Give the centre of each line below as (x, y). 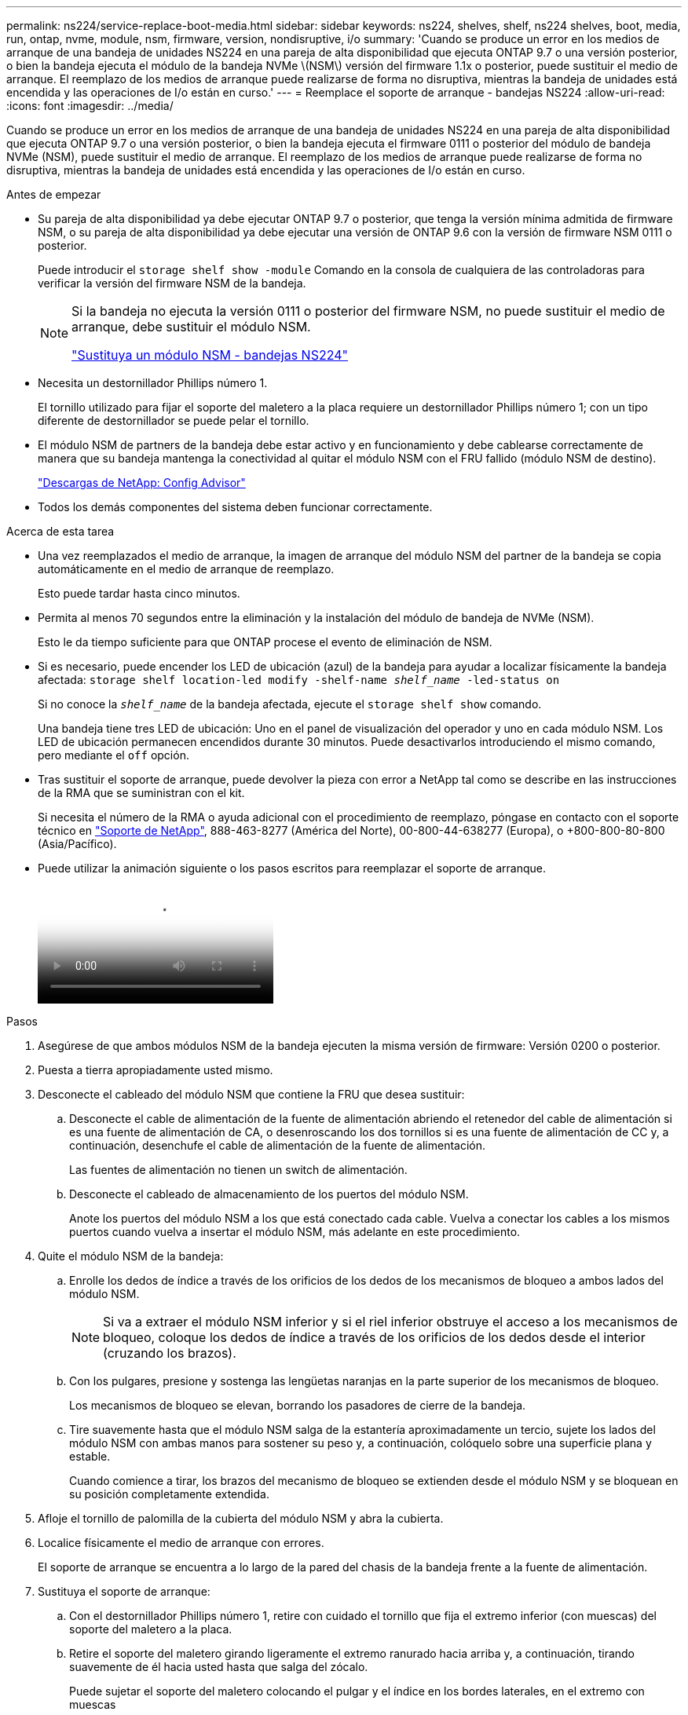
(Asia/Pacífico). (77, 844)
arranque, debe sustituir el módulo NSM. (191, 327)
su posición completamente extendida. (169, 1494)
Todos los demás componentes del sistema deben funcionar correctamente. (235, 507)
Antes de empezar (54, 194)
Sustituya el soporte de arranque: (124, 1591)
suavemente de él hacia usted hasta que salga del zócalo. (219, 1667)
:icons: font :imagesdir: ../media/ (90, 106)
